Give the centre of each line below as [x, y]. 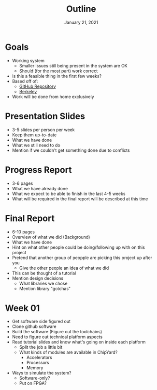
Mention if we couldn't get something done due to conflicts [71, 150]
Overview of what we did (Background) [51, 237]
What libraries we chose [43, 283]
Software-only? [35, 378]
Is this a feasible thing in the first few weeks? [57, 76]
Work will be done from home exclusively [53, 97]
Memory [35, 368]
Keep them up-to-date [34, 135]
